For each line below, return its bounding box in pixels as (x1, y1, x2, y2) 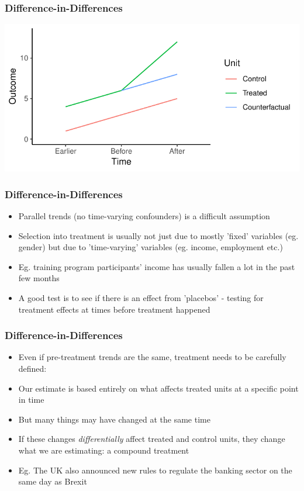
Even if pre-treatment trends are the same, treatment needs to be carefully (18, 351, 286, 363)
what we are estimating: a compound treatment (18, 444, 189, 456)
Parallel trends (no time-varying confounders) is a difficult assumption (18, 210, 270, 222)
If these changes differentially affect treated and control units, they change (18, 433, 285, 445)
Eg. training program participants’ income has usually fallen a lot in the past (18, 260, 295, 272)
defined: (18, 362, 47, 374)
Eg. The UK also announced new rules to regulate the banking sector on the (18, 464, 292, 476)
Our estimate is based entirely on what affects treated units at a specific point (18, 382, 299, 394)
